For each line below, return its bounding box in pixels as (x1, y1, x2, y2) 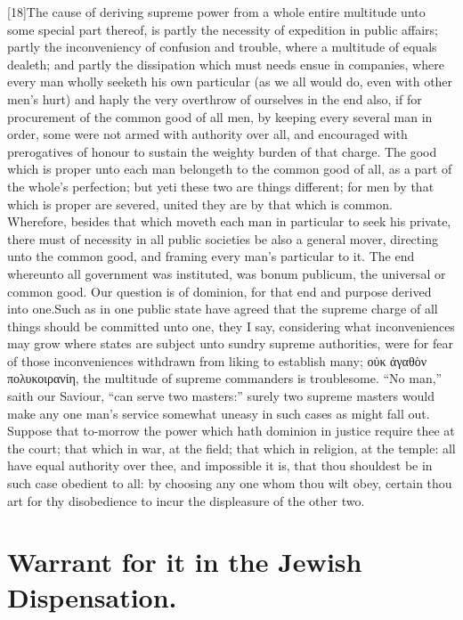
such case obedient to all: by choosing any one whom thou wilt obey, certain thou (7, 474, 452, 493)
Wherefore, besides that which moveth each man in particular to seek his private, (7, 212, 451, 231)
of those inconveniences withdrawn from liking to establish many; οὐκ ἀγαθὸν (7, 351, 426, 370)
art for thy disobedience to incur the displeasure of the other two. (7, 491, 365, 510)
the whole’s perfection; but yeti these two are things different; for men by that (7, 176, 435, 195)
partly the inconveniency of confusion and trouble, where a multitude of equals (7, 37, 437, 56)
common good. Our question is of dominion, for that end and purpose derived (7, 281, 432, 300)
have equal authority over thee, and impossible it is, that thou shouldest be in (7, 456, 433, 475)
